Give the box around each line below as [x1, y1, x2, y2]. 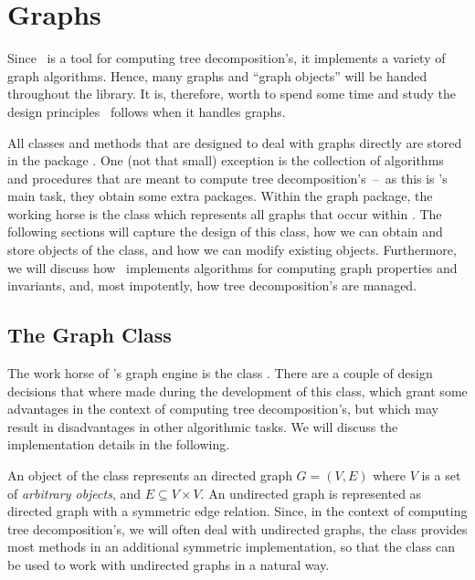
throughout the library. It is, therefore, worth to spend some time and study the [7, 84, 456, 103]
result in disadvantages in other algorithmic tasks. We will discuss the [7, 417, 398, 436]
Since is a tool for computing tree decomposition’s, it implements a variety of [7, 48, 446, 68]
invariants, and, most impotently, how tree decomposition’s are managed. [7, 276, 417, 295]
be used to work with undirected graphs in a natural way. [7, 554, 330, 574]
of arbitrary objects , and [7, 483, 142, 502]
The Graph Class [7, 321, 172, 349]
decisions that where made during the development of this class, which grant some [7, 381, 468, 400]
